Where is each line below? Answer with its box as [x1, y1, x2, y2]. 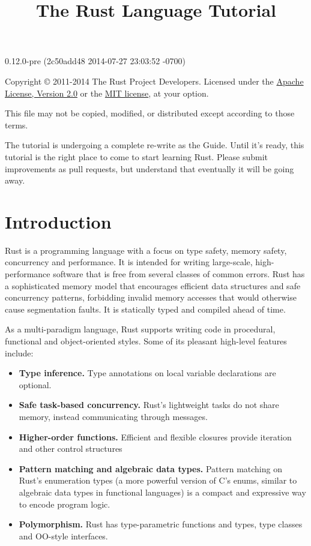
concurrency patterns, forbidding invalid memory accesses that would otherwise [5, 291, 297, 304]
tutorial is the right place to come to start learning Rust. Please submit [5, 150, 268, 163]
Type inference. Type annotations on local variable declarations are [19, 367, 276, 379]
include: [5, 346, 34, 359]
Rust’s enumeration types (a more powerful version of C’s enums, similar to [19, 474, 297, 487]
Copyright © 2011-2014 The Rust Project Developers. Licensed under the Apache [5, 74, 304, 87]
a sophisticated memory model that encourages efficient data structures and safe [5, 279, 301, 292]
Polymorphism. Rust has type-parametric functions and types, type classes [19, 518, 303, 530]
